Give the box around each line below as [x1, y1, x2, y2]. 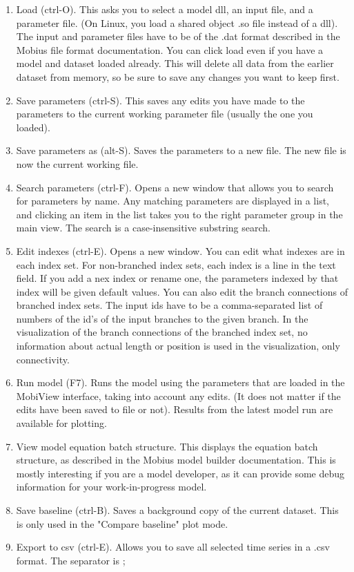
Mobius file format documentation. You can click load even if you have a [16, 42, 324, 57]
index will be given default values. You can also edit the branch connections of [16, 284, 348, 298]
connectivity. [16, 352, 70, 366]
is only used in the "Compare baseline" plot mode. [16, 516, 228, 531]
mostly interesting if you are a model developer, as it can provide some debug [16, 466, 345, 480]
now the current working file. [16, 156, 139, 171]
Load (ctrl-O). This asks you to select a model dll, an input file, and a [16, 2, 313, 16]
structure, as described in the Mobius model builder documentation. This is [16, 452, 336, 467]
